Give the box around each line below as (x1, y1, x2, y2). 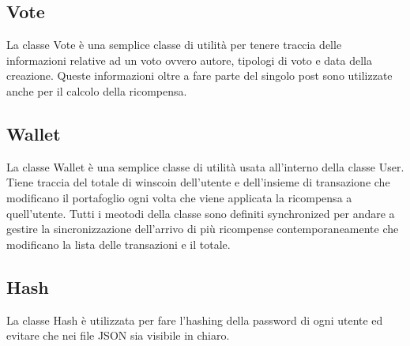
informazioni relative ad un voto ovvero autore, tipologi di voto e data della (6, 51, 372, 68)
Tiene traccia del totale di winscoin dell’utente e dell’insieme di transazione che (6, 174, 390, 190)
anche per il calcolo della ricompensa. (6, 82, 187, 99)
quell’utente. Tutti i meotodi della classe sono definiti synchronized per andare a (6, 205, 395, 221)
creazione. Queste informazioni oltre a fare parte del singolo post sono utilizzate (6, 67, 393, 84)
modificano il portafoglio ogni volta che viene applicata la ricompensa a (6, 189, 352, 205)
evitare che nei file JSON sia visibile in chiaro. (6, 327, 230, 344)
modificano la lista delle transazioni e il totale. (6, 235, 231, 252)
